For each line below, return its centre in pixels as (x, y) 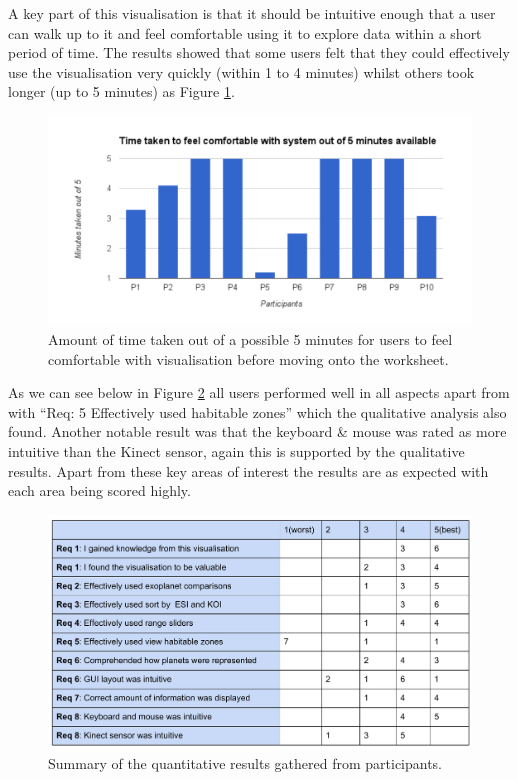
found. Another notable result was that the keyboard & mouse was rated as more (257, 431)
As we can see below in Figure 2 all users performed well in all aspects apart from (259, 392)
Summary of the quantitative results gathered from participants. (245, 763)
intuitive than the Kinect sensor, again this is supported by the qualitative (236, 451)
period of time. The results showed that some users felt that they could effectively (259, 52)
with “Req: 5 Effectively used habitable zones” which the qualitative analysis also (257, 411)
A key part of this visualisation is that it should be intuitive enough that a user (252, 13)
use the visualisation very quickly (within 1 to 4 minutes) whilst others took (241, 71)
